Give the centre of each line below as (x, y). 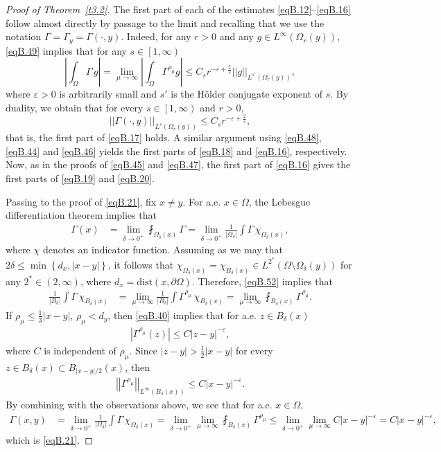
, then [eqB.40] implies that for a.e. (182, 315)
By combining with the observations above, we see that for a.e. (139, 404)
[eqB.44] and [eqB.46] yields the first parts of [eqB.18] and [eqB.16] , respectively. (176, 151)
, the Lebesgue (279, 201)
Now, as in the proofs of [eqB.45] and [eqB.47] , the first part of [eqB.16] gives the (178, 164)
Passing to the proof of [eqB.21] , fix (81, 201)
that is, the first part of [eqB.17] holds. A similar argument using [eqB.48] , (164, 137)
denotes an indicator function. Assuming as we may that (163, 250)
